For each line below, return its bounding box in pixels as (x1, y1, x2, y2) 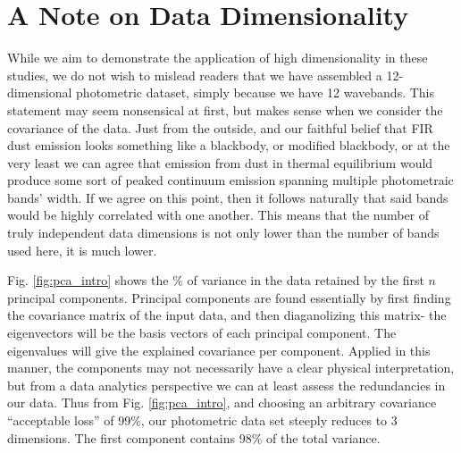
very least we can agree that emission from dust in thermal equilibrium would (7, 153, 433, 172)
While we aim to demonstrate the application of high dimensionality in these (7, 48, 428, 67)
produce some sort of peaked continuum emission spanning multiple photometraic (7, 171, 454, 189)
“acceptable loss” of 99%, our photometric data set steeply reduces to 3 (7, 411, 398, 429)
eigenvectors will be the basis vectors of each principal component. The (7, 323, 397, 342)
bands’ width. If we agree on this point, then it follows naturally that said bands (7, 188, 448, 206)
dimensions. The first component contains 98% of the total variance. (7, 428, 381, 447)
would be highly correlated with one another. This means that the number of (7, 206, 430, 224)
